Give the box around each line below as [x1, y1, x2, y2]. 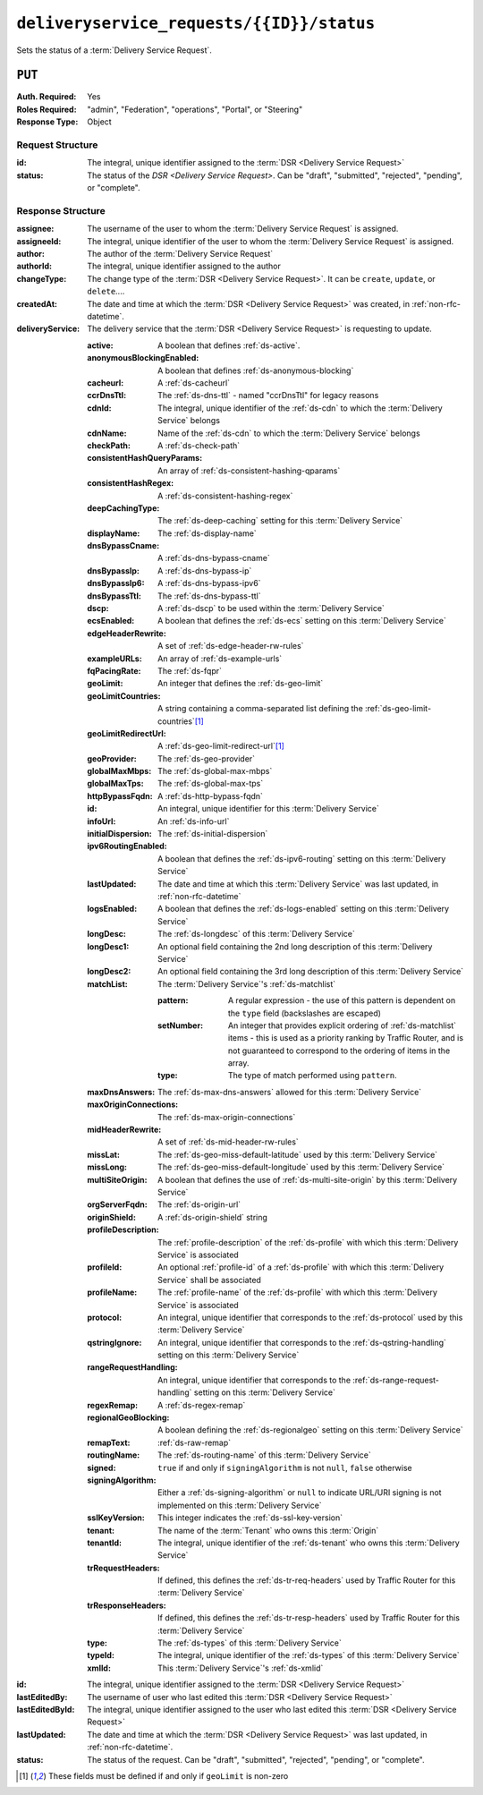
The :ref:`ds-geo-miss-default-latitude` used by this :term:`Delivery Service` [157, 1149, 438, 1160]
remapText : [87, 1437, 131, 1448]
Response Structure [16, 204, 106, 217]
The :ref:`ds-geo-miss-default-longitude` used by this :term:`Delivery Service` [157, 1161, 445, 1172]
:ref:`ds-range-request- [352, 1374, 440, 1385]
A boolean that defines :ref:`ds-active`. [157, 340, 301, 351]
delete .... [87, 286, 125, 297]
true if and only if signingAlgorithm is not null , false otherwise [157, 1462, 412, 1473]
